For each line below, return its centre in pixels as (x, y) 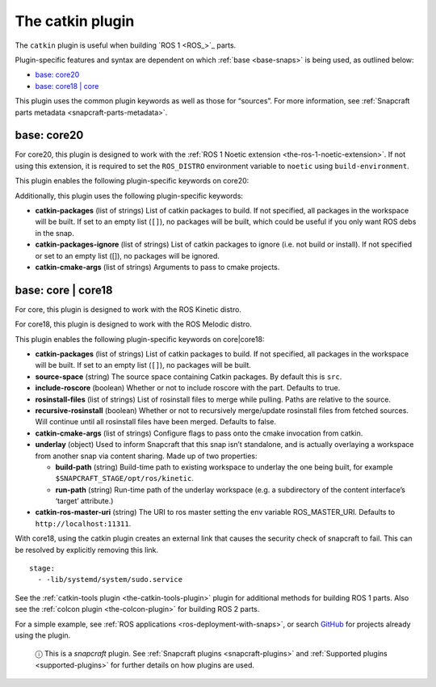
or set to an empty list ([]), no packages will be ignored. (127, 255)
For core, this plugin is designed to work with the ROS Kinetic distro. (128, 309)
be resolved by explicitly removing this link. (87, 550)
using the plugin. (43, 635)
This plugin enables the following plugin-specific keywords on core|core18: (140, 339)
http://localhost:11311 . (83, 523)
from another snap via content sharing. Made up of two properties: (146, 456)
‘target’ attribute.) (84, 501)
